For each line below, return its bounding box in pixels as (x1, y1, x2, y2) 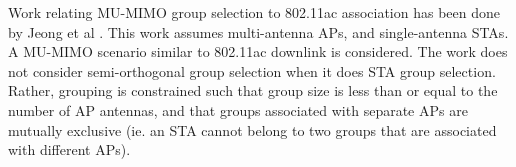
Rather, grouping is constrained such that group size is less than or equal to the (8, 80, 498, 101)
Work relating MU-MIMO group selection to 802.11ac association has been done (8, 2, 500, 22)
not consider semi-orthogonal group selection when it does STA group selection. (8, 60, 496, 81)
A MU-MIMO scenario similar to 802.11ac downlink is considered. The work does (8, 41, 508, 62)
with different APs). (8, 139, 131, 160)
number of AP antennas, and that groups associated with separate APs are (8, 99, 468, 120)
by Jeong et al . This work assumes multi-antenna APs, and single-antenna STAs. (8, 21, 509, 42)
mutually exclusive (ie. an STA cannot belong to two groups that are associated (8, 119, 497, 140)
